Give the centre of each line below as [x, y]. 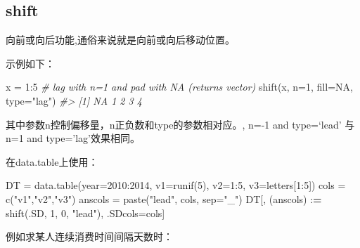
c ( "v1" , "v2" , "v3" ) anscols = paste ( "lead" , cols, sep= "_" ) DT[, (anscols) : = [164, 198]
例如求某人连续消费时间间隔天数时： [89, 236]
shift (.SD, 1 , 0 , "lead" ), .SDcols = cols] [85, 213]
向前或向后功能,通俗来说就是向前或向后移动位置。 [120, 40]
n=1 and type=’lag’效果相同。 [73, 138]
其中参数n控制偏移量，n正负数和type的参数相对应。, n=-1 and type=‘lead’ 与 [180, 124]
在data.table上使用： [52, 161]
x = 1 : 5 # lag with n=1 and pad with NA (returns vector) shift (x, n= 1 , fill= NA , [179, 87]
